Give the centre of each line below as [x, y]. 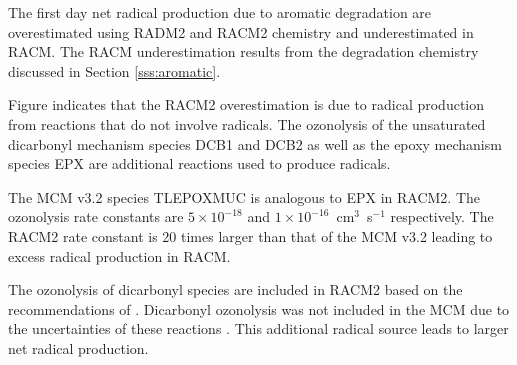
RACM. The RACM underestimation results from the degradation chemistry [243, 51]
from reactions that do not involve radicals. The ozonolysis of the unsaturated [247, 123]
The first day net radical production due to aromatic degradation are [220, 12]
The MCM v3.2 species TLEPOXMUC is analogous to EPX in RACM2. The [244, 196]
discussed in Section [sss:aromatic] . [114, 70]
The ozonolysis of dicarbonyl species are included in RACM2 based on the [235, 289]
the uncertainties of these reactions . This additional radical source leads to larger [258, 328]
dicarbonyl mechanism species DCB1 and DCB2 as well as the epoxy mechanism [255, 143]
